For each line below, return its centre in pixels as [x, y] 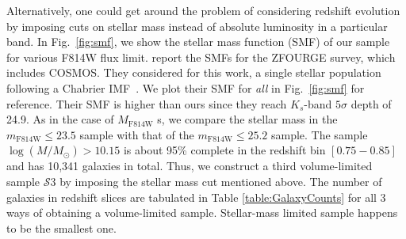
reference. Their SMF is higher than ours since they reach [147, 103]
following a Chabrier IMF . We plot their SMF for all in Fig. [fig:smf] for [186, 87]
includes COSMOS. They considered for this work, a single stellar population [194, 72]
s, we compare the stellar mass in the [247, 119]
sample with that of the [137, 134]
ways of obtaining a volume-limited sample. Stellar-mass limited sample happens [202, 212]
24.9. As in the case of [60, 119]
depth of [371, 103]
